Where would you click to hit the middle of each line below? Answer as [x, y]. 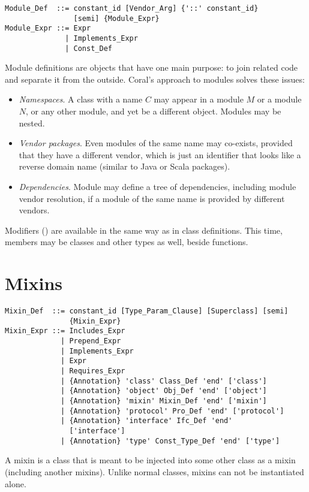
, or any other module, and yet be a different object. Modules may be [154, 111]
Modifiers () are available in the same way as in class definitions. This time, [144, 230]
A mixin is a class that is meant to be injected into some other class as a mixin [150, 460]
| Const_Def [88, 48]
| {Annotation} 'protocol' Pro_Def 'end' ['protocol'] [172, 411]
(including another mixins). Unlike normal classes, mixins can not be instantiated [154, 471]
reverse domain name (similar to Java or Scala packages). [124, 166]
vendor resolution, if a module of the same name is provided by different [152, 198]
